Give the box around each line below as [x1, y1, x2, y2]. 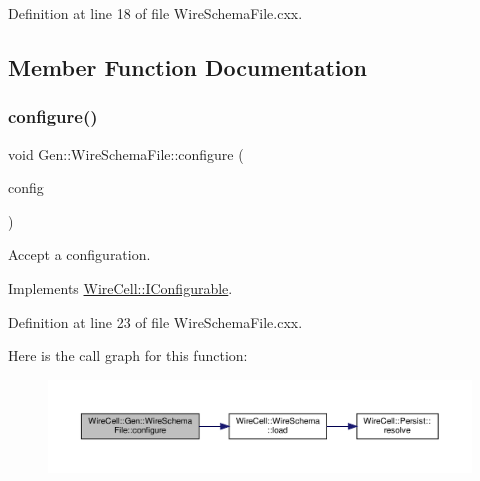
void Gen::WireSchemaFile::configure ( [8, 143, 244, 164]
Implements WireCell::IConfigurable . [8, 277, 233, 298]
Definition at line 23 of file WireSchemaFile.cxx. [8, 311, 303, 332]
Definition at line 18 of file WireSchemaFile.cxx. [8, 3, 303, 23]
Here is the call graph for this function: [8, 345, 248, 366]
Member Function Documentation [8, 51, 368, 82]
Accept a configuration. [8, 244, 151, 265]
